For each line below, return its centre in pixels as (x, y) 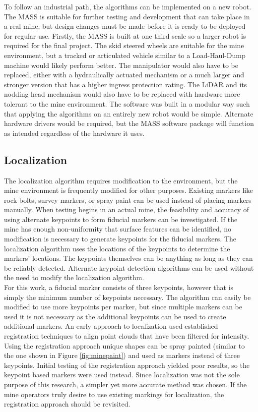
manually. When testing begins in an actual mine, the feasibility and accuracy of (127, 209)
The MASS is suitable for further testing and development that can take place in (127, 16)
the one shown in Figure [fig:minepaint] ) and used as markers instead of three (122, 355)
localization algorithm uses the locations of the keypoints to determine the (117, 248)
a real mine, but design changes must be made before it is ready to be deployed (125, 26)
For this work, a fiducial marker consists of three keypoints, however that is (119, 287)
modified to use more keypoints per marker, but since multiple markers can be (123, 307)
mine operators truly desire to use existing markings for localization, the (114, 394)
